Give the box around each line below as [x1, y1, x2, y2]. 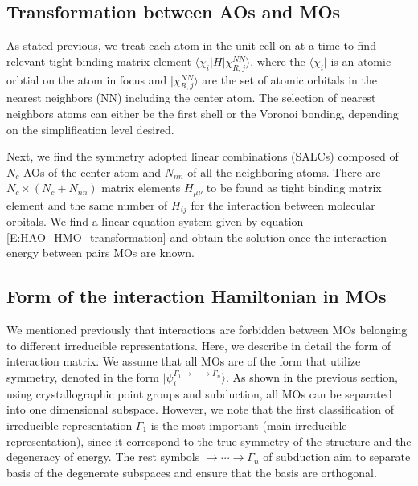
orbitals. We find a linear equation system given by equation [6, 213, 304, 230]
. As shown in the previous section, [225, 369, 398, 386]
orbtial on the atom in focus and [6, 71, 167, 88]
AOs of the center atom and [23, 163, 162, 180]
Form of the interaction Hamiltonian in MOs [6, 284, 387, 308]
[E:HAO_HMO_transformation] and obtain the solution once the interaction [6, 228, 387, 245]
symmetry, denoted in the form [6, 369, 159, 386]
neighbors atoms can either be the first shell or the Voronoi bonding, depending [6, 104, 399, 121]
